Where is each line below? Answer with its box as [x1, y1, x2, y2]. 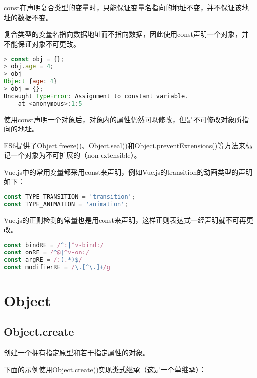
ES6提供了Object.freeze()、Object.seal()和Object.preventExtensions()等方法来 [4, 140, 246, 150]
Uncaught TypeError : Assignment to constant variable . [4, 92, 189, 100]
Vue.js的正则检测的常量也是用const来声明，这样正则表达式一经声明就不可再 [4, 214, 246, 225]
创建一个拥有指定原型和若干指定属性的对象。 [4, 347, 150, 358]
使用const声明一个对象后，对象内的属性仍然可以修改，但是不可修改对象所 [4, 114, 242, 124]
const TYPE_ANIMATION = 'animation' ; [4, 200, 128, 208]
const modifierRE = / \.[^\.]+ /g [4, 263, 110, 271]
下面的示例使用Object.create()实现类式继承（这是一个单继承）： [4, 364, 206, 374]
